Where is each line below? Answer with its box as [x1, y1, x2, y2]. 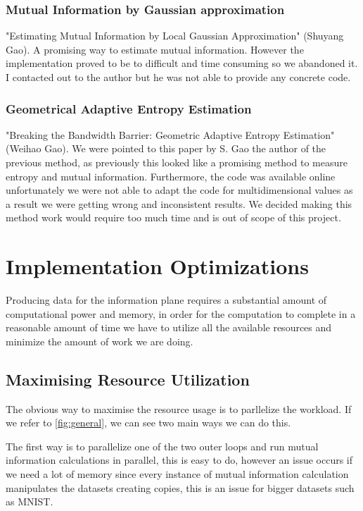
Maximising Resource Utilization [6, 368, 250, 390]
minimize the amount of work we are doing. [6, 333, 193, 348]
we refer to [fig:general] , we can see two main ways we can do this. [6, 415, 291, 430]
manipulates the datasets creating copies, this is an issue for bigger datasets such [6, 480, 355, 495]
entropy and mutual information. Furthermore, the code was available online [6, 168, 336, 183]
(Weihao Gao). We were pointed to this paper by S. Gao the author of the [6, 141, 326, 156]
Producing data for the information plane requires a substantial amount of [6, 293, 327, 307]
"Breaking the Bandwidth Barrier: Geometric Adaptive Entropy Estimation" [6, 127, 335, 142]
